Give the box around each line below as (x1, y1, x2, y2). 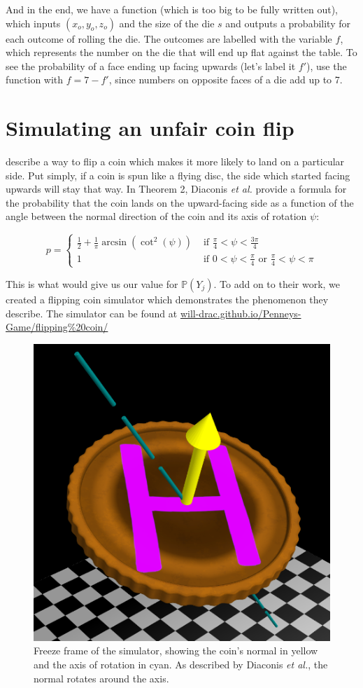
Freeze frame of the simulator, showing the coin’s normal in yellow (34, 643, 318, 658)
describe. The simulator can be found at (6, 305, 178, 320)
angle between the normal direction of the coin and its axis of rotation (6, 209, 307, 223)
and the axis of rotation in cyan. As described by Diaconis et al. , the (34, 656, 328, 671)
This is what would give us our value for (6, 276, 178, 291)
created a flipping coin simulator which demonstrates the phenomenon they (6, 291, 329, 306)
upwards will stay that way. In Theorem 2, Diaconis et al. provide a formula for (6, 181, 347, 196)
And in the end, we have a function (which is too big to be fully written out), (6, 2, 338, 16)
